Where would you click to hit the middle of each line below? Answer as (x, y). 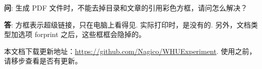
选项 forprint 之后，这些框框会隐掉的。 (82, 34)
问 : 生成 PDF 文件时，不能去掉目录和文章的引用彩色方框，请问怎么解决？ (126, 7)
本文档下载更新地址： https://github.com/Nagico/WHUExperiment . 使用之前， (130, 51)
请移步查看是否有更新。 (43, 61)
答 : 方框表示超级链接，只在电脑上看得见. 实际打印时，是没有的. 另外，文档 (127, 24)
